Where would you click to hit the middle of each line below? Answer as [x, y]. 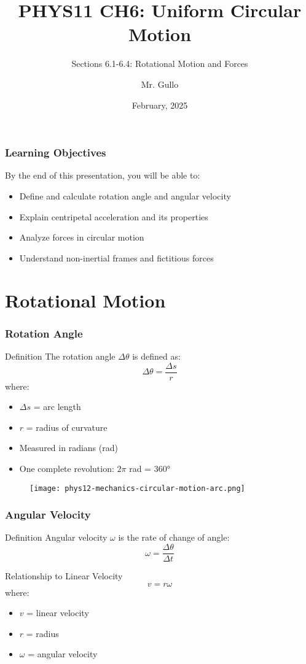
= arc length [57, 407]
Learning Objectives [56, 152]
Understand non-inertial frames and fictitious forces [116, 257]
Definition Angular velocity [56, 537]
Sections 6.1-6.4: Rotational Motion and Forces [160, 64]
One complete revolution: [67, 468]
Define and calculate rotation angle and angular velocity [125, 195]
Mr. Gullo [160, 84]
